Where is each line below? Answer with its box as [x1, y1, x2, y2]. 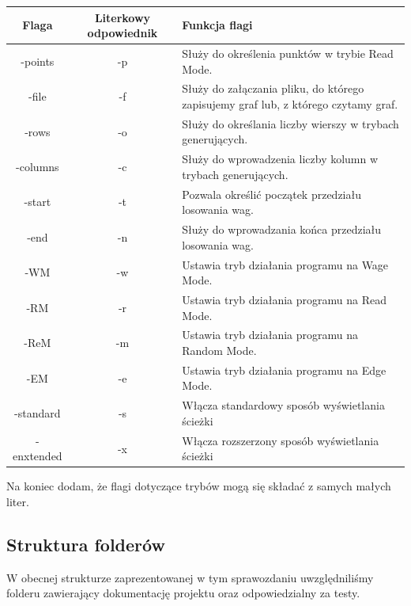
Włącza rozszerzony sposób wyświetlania [182, 432, 379, 448]
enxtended [13, 448, 62, 464]
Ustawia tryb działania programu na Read [182, 292, 386, 307]
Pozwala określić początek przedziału [182, 185, 361, 202]
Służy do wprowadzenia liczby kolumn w [182, 151, 379, 167]
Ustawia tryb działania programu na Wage [182, 256, 389, 273]
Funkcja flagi [182, 17, 253, 33]
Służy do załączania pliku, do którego [182, 80, 364, 97]
